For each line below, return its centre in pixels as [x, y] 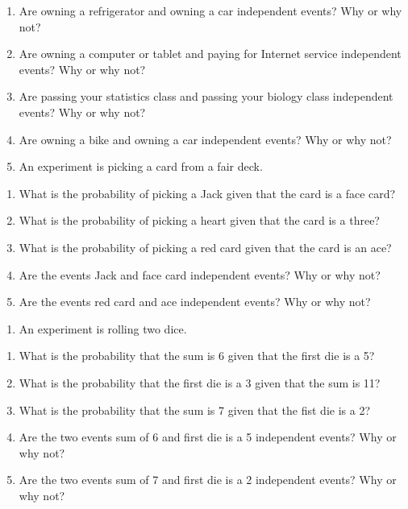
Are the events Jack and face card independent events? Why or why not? [200, 274]
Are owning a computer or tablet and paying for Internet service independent [210, 54]
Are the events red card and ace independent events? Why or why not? [195, 302]
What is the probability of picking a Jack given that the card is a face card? [207, 193]
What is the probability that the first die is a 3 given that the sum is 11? [200, 382]
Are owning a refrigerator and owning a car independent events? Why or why [210, 10]
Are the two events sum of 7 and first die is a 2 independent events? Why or [208, 480]
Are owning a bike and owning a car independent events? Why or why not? [205, 139]
